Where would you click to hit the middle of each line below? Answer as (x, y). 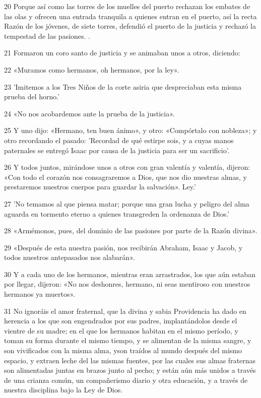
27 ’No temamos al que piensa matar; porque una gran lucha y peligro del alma (127, 203)
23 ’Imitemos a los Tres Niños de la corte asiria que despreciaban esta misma (123, 86)
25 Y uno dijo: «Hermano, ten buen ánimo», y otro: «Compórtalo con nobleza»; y (130, 130)
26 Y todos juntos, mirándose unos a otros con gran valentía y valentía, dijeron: (127, 167)
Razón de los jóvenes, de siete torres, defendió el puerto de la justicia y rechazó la (130, 26)
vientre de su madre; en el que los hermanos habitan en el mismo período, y (121, 330)
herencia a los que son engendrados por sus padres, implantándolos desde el (121, 321)
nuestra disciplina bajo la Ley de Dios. (63, 390)
